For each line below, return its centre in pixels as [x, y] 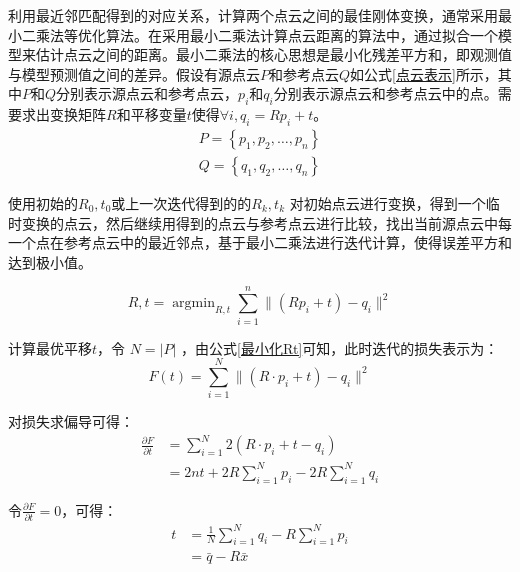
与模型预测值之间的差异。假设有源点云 [134, 73]
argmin [193, 303]
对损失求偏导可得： [71, 421]
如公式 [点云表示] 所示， [424, 73]
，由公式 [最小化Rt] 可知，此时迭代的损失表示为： [340, 347]
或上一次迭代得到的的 [181, 203]
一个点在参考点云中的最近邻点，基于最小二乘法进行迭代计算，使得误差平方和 [260, 242]
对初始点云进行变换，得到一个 [387, 203]
